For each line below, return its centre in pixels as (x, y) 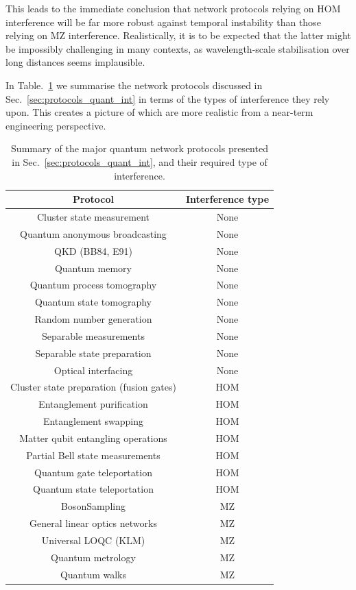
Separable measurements (93, 335)
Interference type (227, 199)
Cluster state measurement (93, 216)
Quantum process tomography (93, 285)
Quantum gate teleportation (93, 472)
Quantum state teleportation (93, 489)
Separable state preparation (93, 353)
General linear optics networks (93, 523)
